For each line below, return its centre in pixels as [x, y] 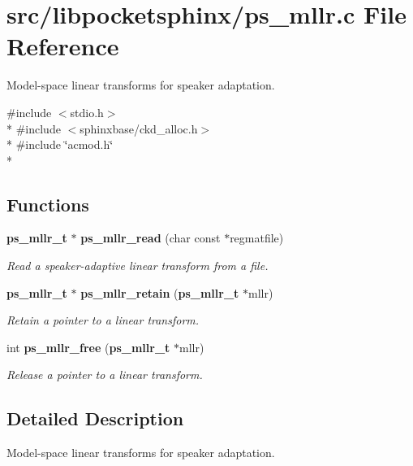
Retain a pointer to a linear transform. [103, 320]
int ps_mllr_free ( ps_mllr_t [88, 347]
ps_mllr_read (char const [151, 238]
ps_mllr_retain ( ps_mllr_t [160, 292]
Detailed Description [95, 418]
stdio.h [87, 112]
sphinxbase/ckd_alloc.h [139, 128]
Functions [48, 204]
